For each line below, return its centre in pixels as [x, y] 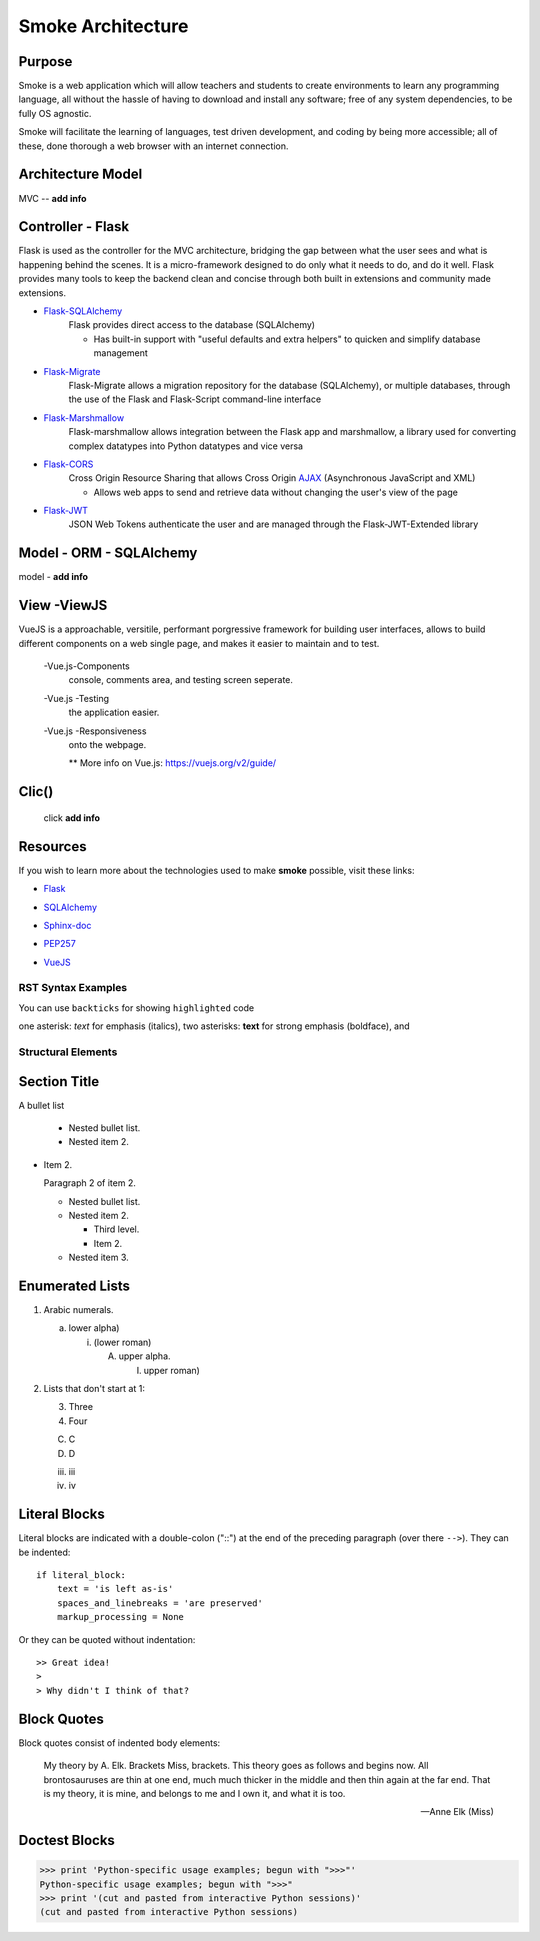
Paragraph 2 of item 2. [90, 1183]
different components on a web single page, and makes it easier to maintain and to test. [199, 643]
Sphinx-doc [67, 925]
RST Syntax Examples [73, 988]
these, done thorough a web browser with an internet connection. [153, 146]
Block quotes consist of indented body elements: [119, 1742]
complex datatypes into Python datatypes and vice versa [186, 446]
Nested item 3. [98, 1257]
